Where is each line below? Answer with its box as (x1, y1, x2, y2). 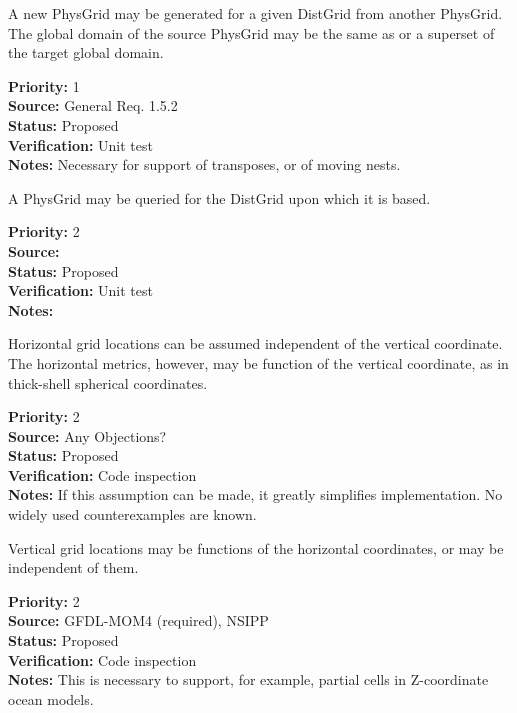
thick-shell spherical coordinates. (8, 372, 208, 393)
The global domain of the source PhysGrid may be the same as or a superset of (8, 22, 495, 43)
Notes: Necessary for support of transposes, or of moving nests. (8, 154, 401, 175)
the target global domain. (8, 42, 164, 63)
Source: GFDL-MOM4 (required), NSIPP (8, 610, 269, 631)
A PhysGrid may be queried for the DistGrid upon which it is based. (8, 187, 431, 208)
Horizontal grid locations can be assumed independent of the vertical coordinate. (8, 333, 503, 354)
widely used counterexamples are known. (8, 504, 257, 525)
